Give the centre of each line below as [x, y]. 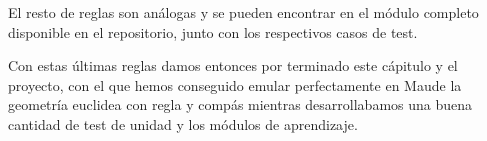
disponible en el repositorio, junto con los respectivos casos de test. [213, 31]
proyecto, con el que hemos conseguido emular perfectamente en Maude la [235, 84]
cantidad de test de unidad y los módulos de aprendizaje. [183, 123]
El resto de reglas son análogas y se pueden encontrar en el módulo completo [243, 12]
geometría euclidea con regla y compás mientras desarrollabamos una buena [240, 104]
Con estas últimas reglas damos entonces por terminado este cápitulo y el [233, 65]
